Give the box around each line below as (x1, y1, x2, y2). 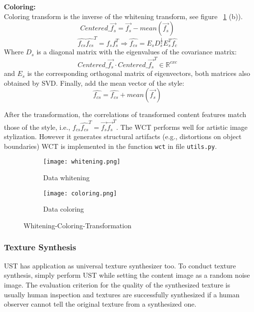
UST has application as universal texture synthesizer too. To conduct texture (4, 260, 236, 270)
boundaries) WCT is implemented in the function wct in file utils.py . (4, 141, 217, 151)
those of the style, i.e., (4, 121, 71, 132)
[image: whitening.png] (43, 158, 121, 166)
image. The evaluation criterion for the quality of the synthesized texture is (4, 279, 230, 289)
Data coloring (43, 204, 84, 214)
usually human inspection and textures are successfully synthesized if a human (4, 289, 240, 299)
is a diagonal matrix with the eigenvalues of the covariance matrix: (36, 47, 237, 57)
